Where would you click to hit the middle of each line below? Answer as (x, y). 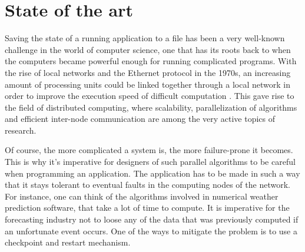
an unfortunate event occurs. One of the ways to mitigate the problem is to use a (151, 231)
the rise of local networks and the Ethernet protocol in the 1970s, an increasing (148, 72)
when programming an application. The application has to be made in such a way (152, 173)
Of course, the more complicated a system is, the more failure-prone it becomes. (149, 150)
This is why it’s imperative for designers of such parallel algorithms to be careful (150, 162)
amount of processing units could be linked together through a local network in (147, 84)
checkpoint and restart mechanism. (68, 242)
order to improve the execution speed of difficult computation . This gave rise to (150, 96)
